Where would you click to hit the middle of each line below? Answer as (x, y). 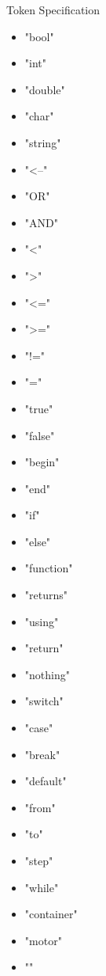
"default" (46, 781)
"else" (38, 541)
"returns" (46, 595)
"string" (43, 142)
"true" (39, 408)
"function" (49, 568)
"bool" (39, 36)
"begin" (42, 462)
